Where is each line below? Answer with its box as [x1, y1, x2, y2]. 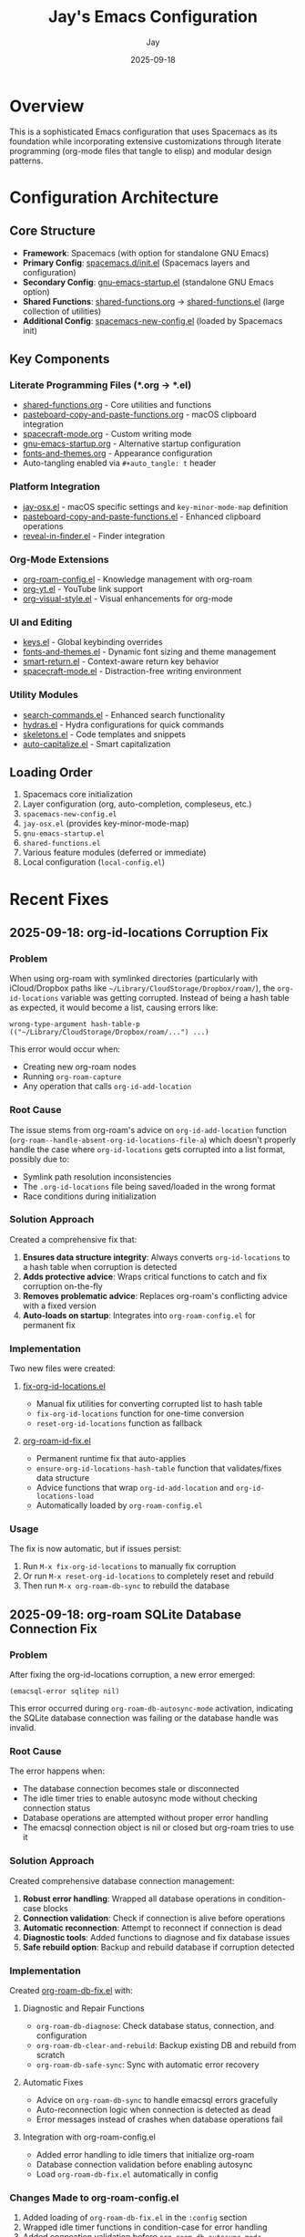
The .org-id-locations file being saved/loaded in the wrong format [22, 1181, 276, 1191]
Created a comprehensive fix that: [9, 1233, 137, 1244]
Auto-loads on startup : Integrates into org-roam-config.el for [22, 1309, 257, 1320]
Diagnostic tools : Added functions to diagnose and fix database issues [22, 1931, 290, 1942]
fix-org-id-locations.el [22, 1380, 107, 1392]
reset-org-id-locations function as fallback [36, 1418, 203, 1429]
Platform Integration [9, 481, 101, 494]
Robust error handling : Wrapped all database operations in [22, 1893, 246, 1904]
